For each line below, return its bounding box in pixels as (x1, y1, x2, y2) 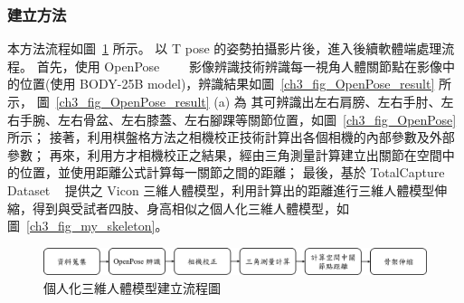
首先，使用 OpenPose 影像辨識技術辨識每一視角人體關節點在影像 (36, 56, 442, 75)
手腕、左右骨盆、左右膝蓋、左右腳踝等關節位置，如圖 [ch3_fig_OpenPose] (19, 109, 457, 128)
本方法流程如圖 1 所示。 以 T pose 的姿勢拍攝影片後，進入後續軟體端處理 (7, 39, 442, 58)
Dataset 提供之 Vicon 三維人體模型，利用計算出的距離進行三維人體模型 (7, 180, 435, 199)
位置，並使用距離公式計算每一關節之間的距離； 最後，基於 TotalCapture (19, 163, 445, 182)
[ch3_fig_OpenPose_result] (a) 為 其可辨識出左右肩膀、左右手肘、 (55, 92, 441, 110)
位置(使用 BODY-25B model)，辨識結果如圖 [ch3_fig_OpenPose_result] (19, 74, 435, 93)
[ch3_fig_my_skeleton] (26, 216, 156, 235)
